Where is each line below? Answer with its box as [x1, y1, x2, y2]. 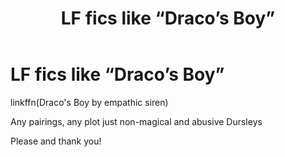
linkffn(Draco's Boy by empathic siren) [10, 96, 169, 108]
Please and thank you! [10, 135, 102, 147]
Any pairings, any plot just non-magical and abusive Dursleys [10, 115, 263, 127]
